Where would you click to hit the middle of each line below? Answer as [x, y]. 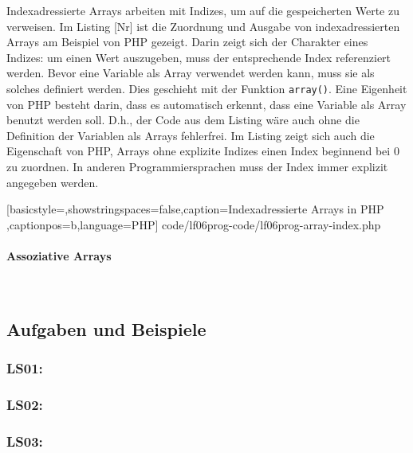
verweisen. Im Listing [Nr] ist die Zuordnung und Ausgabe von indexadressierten [203, 26]
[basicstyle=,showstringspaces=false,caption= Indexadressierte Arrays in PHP [195, 209]
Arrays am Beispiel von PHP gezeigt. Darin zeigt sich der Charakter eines [187, 42]
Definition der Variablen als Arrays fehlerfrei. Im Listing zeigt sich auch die [191, 135]
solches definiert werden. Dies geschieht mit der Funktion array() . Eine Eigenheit [207, 88]
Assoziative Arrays [59, 255]
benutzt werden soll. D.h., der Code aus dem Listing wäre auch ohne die [183, 120]
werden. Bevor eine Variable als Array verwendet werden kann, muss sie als [191, 73]
